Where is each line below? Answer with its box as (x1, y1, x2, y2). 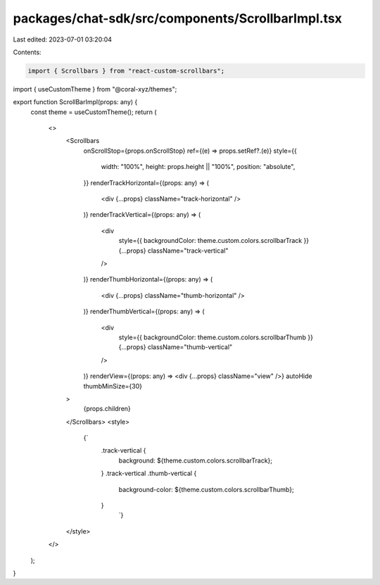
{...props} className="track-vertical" (118, 246, 229, 255)
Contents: (13, 48, 42, 56)
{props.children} (83, 405, 132, 413)
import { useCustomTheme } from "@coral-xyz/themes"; (13, 84, 177, 93)
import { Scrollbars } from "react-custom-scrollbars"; (27, 67, 225, 75)
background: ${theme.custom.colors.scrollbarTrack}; (118, 456, 273, 465)
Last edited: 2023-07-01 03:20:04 (13, 35, 113, 44)
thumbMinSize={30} (83, 382, 143, 390)
